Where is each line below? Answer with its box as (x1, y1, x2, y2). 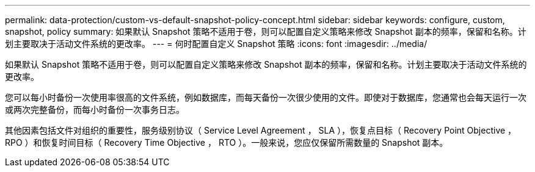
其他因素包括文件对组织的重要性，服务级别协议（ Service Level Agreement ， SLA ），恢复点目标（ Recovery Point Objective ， (5, 125, 517, 135)
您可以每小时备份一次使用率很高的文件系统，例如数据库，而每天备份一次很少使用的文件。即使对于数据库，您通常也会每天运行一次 (5, 92, 526, 102)
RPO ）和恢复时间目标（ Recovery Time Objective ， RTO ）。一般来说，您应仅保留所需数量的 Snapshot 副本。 (5, 137, 448, 148)
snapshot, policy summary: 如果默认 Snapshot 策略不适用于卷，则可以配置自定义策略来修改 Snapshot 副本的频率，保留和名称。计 (5, 26, 526, 37)
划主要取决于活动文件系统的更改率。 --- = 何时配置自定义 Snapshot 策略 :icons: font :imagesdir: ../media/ (5, 38, 428, 49)
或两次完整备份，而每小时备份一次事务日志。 (5, 104, 184, 115)
